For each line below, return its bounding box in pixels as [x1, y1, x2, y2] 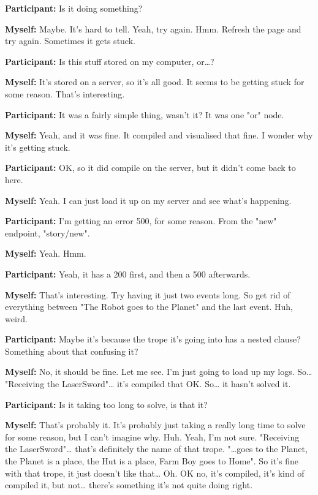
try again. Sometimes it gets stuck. [5, 34, 135, 47]
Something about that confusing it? [5, 344, 138, 357]
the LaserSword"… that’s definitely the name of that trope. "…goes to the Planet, [5, 442, 308, 455]
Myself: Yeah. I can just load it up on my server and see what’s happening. [5, 194, 292, 206]
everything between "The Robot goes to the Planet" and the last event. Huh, [5, 300, 293, 313]
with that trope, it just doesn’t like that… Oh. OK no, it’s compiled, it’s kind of [5, 466, 305, 479]
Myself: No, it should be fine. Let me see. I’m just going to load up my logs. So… [5, 365, 312, 378]
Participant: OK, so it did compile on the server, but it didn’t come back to [5, 161, 296, 174]
